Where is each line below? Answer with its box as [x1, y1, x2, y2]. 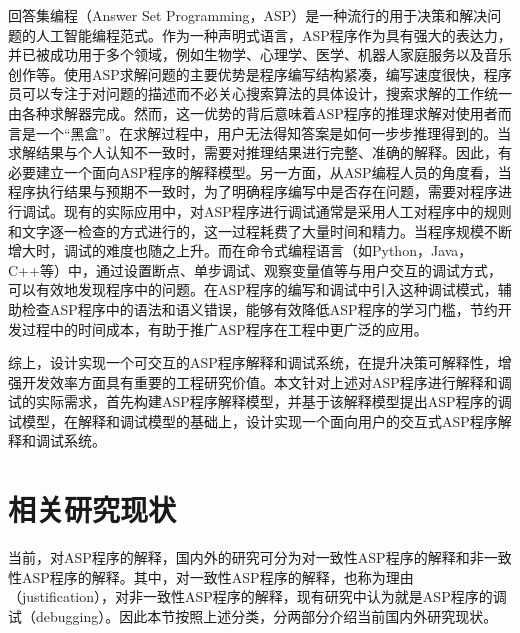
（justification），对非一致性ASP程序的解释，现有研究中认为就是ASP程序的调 [8, 586, 507, 607]
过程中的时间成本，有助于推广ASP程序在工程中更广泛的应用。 [21, 318, 428, 339]
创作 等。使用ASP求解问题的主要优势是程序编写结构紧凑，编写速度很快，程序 [8, 63, 512, 84]
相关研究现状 [8, 489, 177, 530]
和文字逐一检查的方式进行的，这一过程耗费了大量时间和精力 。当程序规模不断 [8, 220, 512, 241]
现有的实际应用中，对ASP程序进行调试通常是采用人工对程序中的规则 [63, 200, 512, 221]
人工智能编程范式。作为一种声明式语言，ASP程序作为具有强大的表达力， [35, 24, 512, 45]
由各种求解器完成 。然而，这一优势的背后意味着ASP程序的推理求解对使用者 [8, 102, 498, 123]
